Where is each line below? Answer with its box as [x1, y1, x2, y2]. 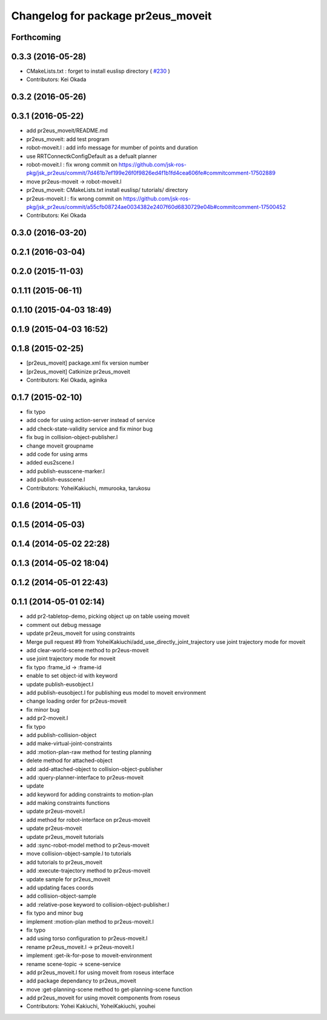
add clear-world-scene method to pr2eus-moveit [26, 647, 149, 654]
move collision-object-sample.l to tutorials [26, 850, 131, 857]
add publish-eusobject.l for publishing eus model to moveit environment [26, 689, 206, 696]
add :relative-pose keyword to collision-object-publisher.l [26, 901, 170, 908]
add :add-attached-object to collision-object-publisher [26, 765, 163, 772]
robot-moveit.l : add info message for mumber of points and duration [26, 144, 198, 151]
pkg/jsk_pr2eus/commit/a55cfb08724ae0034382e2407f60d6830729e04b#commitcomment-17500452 [26, 203, 286, 210]
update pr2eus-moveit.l [26, 807, 85, 815]
